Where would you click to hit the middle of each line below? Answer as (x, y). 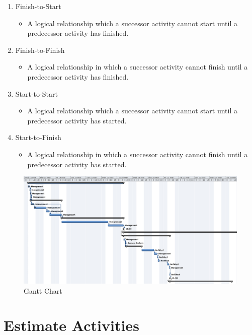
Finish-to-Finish (40, 50)
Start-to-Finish (38, 137)
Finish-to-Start (38, 6)
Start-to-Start (36, 93)
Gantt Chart (43, 290)
